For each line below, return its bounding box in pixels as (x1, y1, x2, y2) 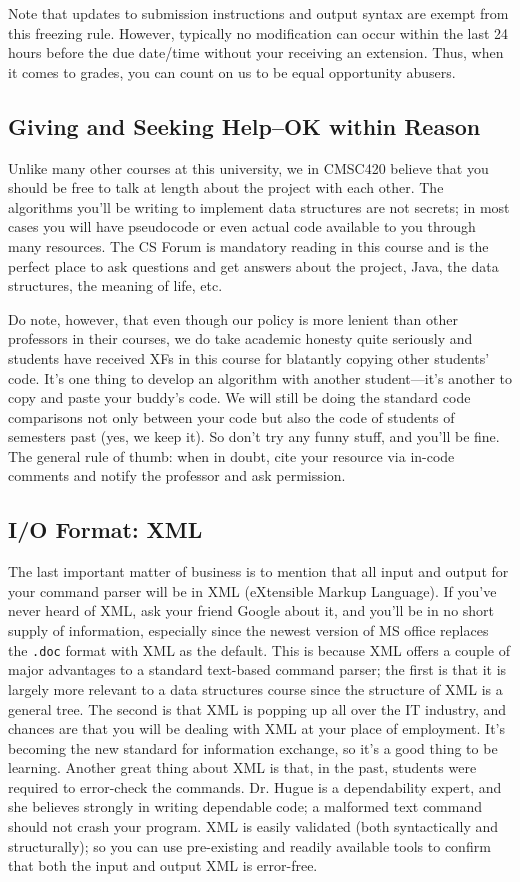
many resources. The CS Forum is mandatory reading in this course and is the (8, 235, 489, 256)
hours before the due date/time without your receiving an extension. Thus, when (8, 42, 504, 63)
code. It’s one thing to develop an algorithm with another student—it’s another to (8, 367, 512, 388)
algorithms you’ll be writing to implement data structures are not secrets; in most (8, 196, 510, 217)
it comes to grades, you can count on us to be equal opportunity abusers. (8, 61, 456, 82)
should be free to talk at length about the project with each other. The (8, 177, 444, 198)
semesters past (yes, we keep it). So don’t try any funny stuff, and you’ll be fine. (8, 426, 500, 447)
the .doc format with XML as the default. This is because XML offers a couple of (8, 639, 510, 660)
